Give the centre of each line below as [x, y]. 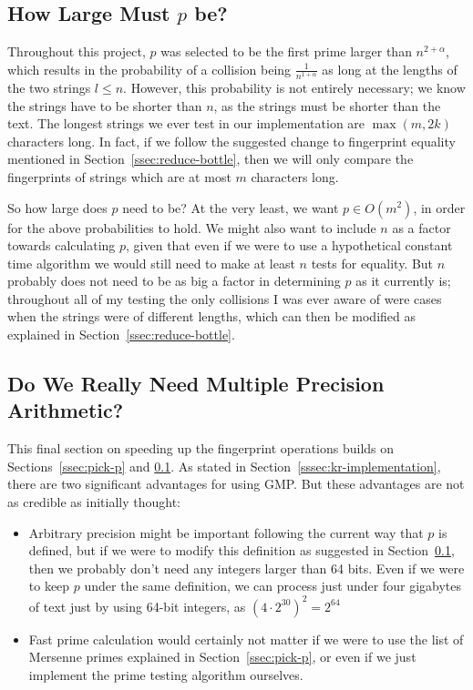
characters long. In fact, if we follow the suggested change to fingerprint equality [231, 141]
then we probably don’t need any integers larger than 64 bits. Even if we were [247, 568]
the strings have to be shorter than [105, 105]
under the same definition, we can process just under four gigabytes [273, 586]
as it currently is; [403, 281]
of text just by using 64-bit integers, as [137, 606]
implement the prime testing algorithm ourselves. [166, 674]
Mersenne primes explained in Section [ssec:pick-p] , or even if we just [222, 657]
